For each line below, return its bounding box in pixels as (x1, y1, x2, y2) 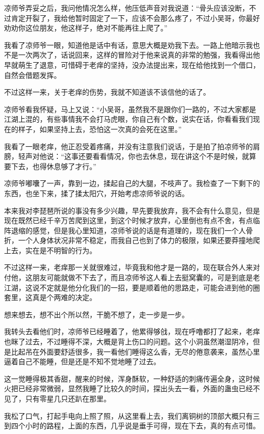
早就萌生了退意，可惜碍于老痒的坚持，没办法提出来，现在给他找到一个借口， (4, 59, 260, 70)
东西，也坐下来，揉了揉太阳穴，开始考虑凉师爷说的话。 (4, 187, 189, 198)
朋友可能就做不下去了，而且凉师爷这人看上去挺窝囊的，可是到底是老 (32, 272, 260, 283)
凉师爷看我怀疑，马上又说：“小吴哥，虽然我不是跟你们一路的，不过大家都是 (4, 103, 256, 114)
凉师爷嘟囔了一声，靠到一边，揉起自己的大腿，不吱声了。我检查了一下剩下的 (4, 178, 260, 188)
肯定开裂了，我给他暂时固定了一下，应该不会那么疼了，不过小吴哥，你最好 (11, 12, 260, 23)
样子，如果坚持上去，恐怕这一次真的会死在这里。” (18, 123, 182, 134)
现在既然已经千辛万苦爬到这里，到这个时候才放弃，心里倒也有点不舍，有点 (4, 215, 253, 226)
